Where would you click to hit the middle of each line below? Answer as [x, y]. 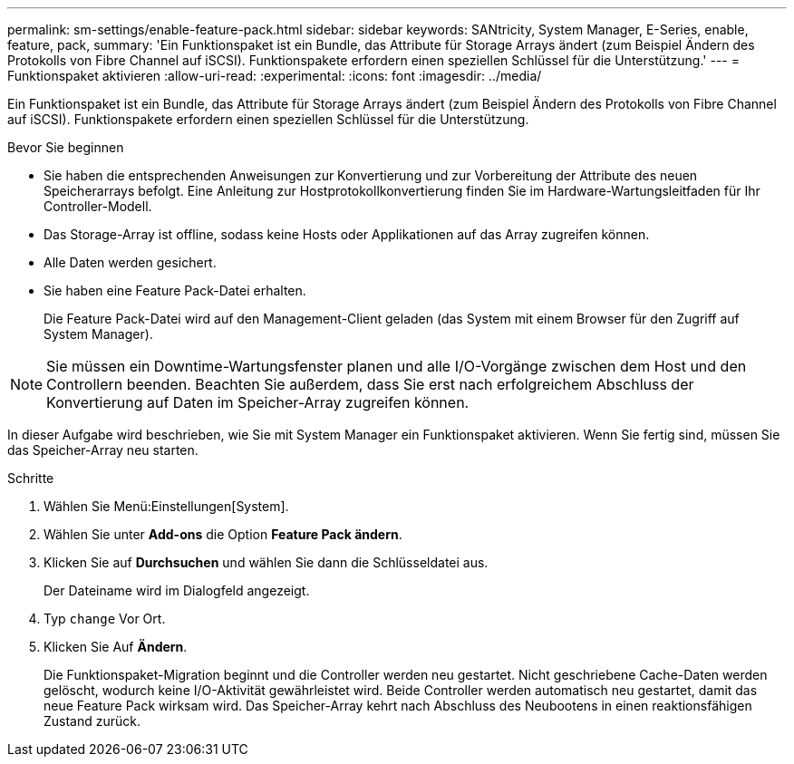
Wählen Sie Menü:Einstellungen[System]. [166, 506]
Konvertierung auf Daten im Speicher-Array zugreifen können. [258, 402]
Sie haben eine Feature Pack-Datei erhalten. [175, 290]
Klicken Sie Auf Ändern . [116, 647]
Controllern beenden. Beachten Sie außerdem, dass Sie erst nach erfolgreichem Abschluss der [370, 384]
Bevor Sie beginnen [66, 147]
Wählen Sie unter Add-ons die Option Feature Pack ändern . [223, 534]
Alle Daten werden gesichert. [130, 262]
